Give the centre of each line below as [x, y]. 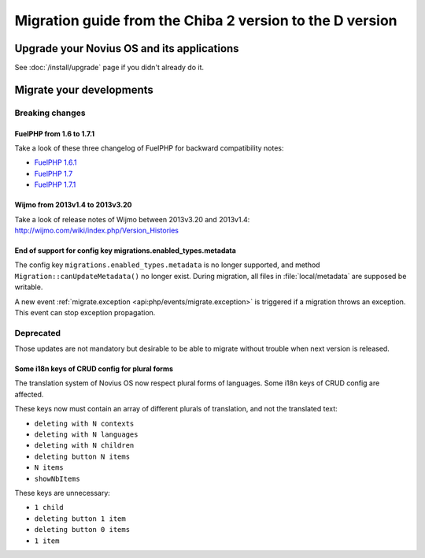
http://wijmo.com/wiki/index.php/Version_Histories [97, 230]
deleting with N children [84, 446]
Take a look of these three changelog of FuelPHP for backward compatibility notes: [149, 148]
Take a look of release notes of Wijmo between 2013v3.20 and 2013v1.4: [132, 219]
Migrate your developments [84, 89]
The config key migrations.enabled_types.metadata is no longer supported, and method [167, 265]
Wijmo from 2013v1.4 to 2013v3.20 [73, 205]
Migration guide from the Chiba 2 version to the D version [206, 20]
